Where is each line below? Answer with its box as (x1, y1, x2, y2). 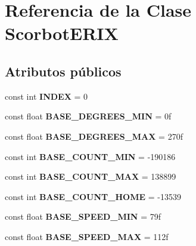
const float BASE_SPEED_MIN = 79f (5, 210, 161, 223)
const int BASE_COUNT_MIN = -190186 (5, 150, 176, 162)
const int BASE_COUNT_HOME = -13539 (5, 190, 181, 202)
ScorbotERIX (5, 21, 119, 45)
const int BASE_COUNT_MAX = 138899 (5, 170, 176, 183)
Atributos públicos (5, 61, 122, 80)
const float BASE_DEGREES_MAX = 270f (5, 130, 183, 142)
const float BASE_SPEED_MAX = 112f (5, 230, 169, 242)
